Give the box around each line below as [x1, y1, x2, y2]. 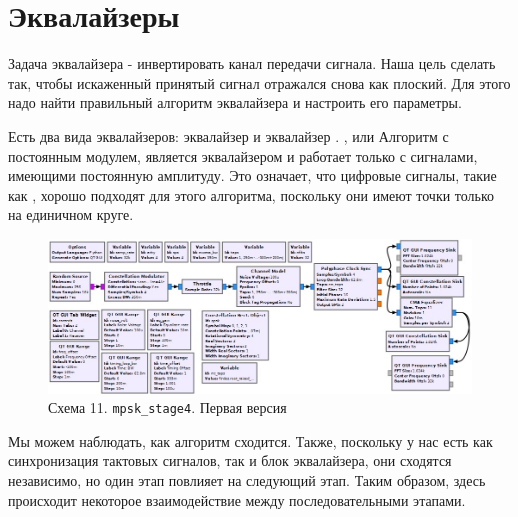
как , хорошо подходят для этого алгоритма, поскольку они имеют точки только [8, 184, 495, 205]
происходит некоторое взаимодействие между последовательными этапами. [8, 489, 466, 510]
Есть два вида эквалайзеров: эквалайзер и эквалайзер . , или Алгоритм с [8, 125, 449, 146]
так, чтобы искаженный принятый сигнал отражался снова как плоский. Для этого [8, 72, 511, 93]
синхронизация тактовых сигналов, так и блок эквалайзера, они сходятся [8, 450, 452, 471]
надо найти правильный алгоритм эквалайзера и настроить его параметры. [8, 92, 462, 113]
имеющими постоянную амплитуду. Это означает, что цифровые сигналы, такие [8, 165, 497, 186]
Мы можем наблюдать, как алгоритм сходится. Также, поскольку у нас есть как [8, 430, 493, 451]
